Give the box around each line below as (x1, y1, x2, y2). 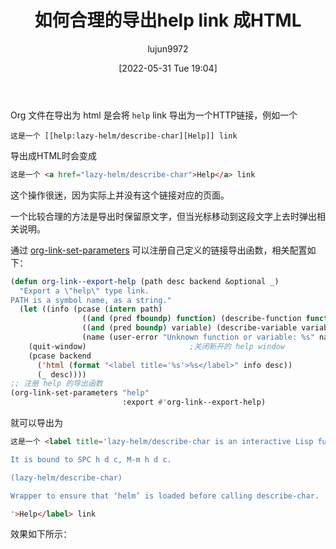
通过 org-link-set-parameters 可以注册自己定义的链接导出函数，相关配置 (10, 244, 308, 256)
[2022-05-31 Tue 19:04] (118, 62, 218, 74)
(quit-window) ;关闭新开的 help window (28, 341, 285, 351)
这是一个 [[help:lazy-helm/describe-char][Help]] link (10, 131, 238, 141)
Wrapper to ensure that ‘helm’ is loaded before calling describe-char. (10, 491, 320, 501)
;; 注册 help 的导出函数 (10, 379, 103, 389)
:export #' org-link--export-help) (121, 397, 267, 408)
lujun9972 (147, 42, 189, 55)
